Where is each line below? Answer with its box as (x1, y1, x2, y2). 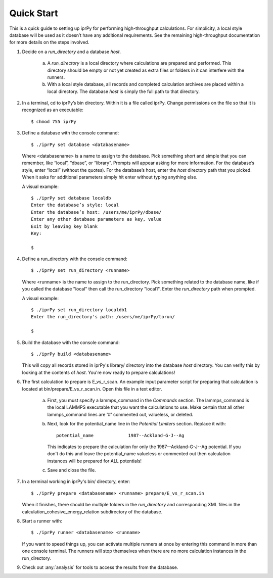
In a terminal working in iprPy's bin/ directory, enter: (22, 478, 130, 485)
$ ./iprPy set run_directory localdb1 (31, 307, 127, 313)
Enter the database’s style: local (31, 202, 119, 208)
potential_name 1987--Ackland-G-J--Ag (56, 432, 185, 438)
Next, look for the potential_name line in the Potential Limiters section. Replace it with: (47, 421, 226, 427)
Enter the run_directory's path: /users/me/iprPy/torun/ (31, 314, 175, 320)
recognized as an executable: (22, 107, 83, 113)
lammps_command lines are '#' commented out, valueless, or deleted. (47, 411, 194, 417)
